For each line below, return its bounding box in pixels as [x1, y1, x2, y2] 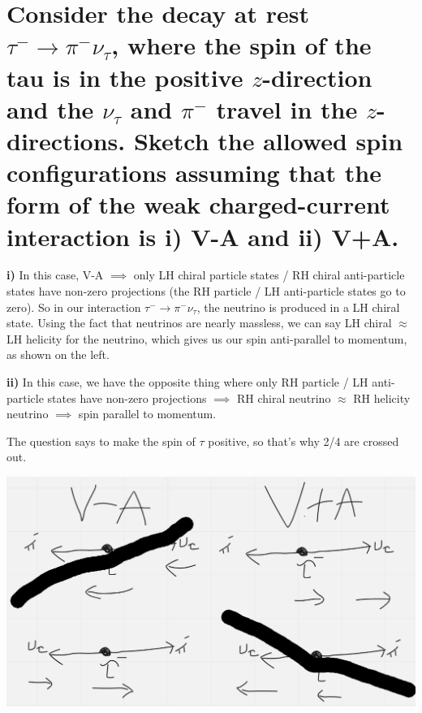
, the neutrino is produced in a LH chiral [196, 298, 400, 315]
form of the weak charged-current [6, 188, 390, 221]
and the [6, 92, 94, 125]
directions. [6, 123, 126, 157]
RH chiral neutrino [236, 389, 331, 406]
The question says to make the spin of [6, 432, 196, 449]
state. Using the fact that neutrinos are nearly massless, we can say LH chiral [6, 314, 392, 331]
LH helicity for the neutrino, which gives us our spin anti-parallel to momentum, [6, 330, 407, 347]
